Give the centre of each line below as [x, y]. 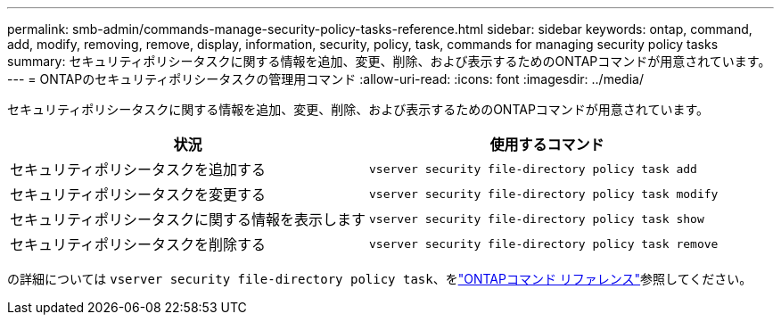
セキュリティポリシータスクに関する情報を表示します [188, 219]
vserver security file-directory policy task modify [544, 194]
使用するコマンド [547, 144]
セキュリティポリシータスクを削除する [138, 244]
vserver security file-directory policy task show [537, 219]
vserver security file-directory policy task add [533, 169]
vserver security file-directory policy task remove [544, 244]
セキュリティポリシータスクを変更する [138, 194]
